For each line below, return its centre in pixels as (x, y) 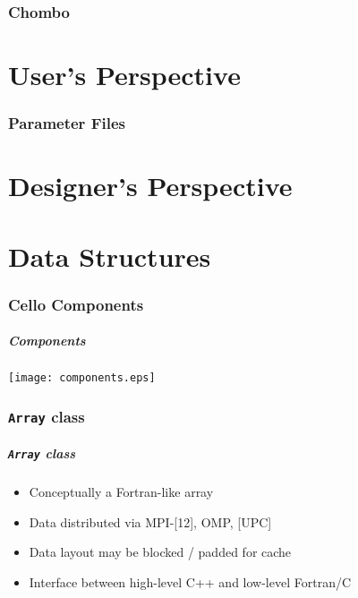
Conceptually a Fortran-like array (121, 491)
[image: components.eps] (82, 378)
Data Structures (110, 256)
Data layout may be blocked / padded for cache (160, 552)
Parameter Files (67, 123)
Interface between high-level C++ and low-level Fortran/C (190, 581)
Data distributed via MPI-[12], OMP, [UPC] (150, 521)
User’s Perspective (124, 75)
